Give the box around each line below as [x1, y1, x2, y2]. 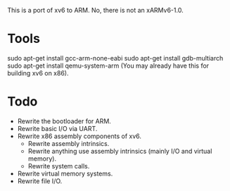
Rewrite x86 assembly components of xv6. [17, 132, 142, 140]
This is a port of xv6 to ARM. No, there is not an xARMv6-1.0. [7, 6, 184, 14]
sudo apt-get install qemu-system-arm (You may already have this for [7, 61, 210, 70]
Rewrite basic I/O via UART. [17, 124, 98, 133]
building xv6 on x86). [7, 68, 69, 77]
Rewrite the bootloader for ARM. [17, 116, 111, 125]
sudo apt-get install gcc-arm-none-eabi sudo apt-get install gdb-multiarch [7, 54, 224, 62]
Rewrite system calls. [27, 161, 90, 170]
